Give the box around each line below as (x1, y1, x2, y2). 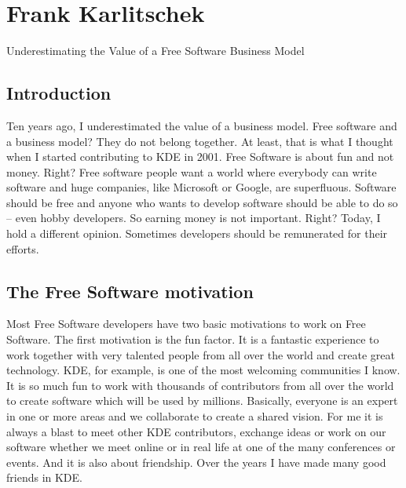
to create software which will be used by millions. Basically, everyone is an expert (6, 392, 398, 409)
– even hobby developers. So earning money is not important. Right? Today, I (6, 209, 381, 226)
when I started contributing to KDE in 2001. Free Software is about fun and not (6, 148, 394, 165)
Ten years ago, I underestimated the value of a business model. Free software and (6, 117, 397, 133)
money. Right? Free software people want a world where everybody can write (6, 163, 377, 180)
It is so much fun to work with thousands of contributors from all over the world (6, 377, 394, 393)
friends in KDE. (6, 469, 82, 486)
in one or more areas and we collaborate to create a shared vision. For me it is (6, 408, 383, 424)
